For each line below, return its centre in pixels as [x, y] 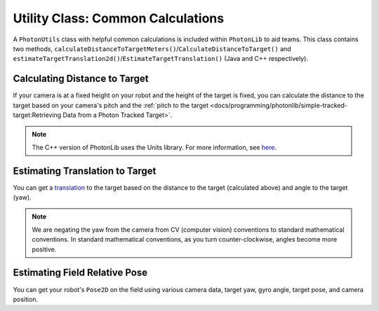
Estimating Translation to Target [85, 171]
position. [26, 299]
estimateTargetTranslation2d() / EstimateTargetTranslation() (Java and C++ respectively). [161, 59]
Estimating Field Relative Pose [80, 273]
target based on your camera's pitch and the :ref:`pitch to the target [111, 105]
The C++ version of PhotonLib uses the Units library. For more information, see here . [154, 147]
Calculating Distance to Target [81, 79]
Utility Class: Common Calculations [119, 18]
